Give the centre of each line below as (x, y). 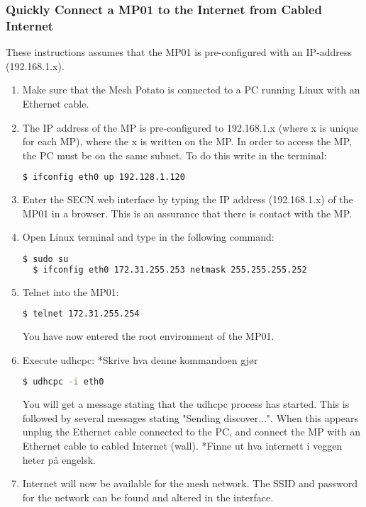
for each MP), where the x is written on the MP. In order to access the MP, (187, 141)
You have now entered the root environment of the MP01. (148, 336)
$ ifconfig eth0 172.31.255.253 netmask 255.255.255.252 (170, 269)
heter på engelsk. (59, 459)
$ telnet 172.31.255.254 (81, 314)
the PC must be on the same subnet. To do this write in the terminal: (174, 155)
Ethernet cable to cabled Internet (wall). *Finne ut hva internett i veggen (182, 446)
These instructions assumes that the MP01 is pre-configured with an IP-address (179, 52)
